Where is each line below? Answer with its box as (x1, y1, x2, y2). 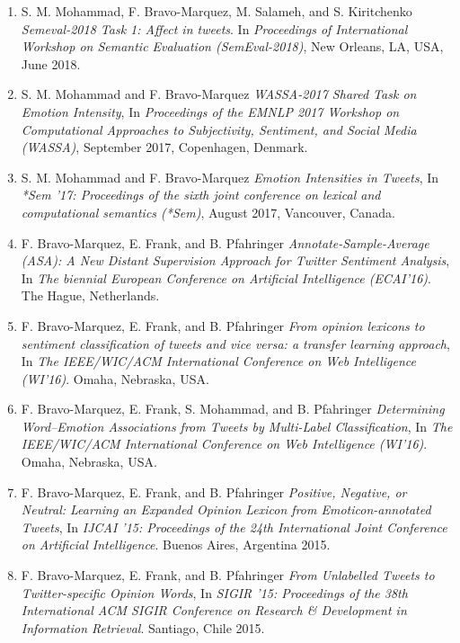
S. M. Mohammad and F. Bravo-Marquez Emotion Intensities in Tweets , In (21, 167, 439, 186)
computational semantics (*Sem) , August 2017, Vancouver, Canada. (21, 202, 395, 221)
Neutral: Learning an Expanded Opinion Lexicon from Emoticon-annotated (21, 500, 431, 519)
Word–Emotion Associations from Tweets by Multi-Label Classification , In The (21, 416, 453, 435)
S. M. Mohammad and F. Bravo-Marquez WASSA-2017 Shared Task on (21, 85, 417, 103)
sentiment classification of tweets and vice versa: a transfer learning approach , (21, 334, 450, 353)
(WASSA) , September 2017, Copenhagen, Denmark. (21, 138, 308, 156)
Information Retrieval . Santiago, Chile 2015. (21, 618, 265, 637)
